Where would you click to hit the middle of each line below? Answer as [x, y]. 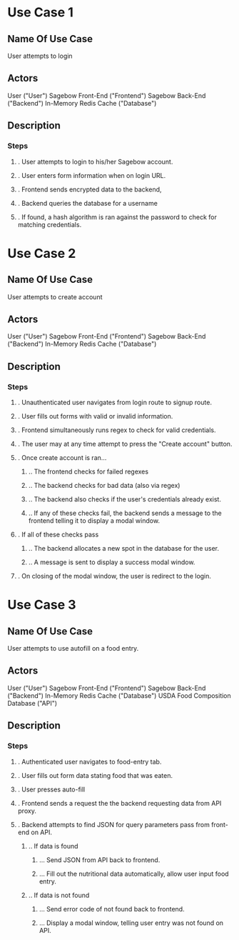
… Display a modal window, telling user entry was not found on [131, 923]
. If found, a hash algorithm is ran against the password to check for [117, 217]
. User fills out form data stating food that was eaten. [95, 775]
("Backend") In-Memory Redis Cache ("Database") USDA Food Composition [119, 695]
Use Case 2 [42, 253]
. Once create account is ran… [62, 457]
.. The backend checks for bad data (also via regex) [104, 485]
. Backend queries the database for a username [88, 203]
